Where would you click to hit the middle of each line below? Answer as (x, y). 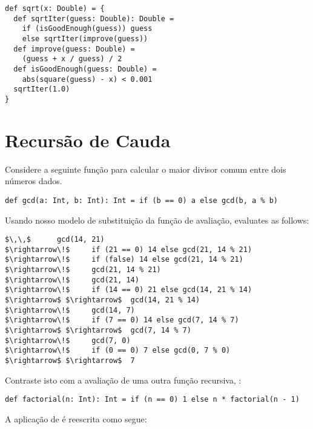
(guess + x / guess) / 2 (72, 59)
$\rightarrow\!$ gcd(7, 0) (68, 340)
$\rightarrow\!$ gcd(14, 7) (70, 310)
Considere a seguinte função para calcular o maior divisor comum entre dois (146, 169)
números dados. (34, 181)
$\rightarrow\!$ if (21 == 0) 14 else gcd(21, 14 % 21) (129, 249)
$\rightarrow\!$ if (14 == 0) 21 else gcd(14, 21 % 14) (129, 290)
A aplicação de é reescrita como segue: (76, 418)
